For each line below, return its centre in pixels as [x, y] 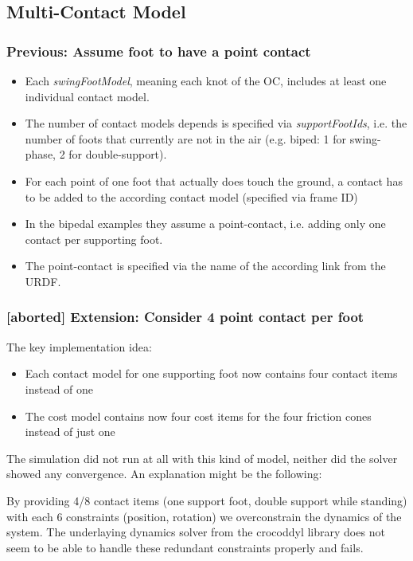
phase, [40, 154]
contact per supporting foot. [94, 239]
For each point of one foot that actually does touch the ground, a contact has [214, 180]
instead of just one [70, 432]
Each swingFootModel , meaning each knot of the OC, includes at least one [206, 80]
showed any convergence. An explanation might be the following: [164, 474]
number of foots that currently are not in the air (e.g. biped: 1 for [186, 138]
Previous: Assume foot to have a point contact [159, 51]
